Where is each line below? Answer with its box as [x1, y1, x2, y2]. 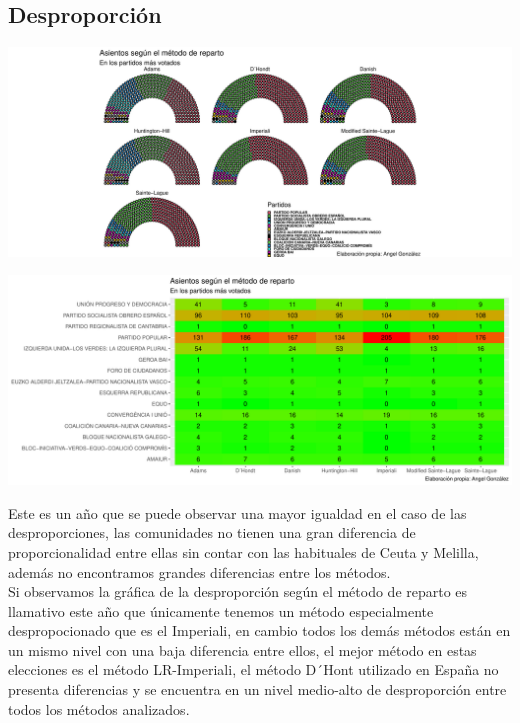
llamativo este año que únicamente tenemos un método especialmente [8, 600, 434, 621]
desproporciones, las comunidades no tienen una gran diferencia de [8, 522, 416, 543]
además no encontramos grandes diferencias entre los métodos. [8, 561, 391, 582]
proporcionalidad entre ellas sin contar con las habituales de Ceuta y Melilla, [8, 541, 479, 562]
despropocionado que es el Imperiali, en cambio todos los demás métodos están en [8, 620, 511, 641]
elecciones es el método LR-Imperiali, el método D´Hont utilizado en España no [8, 659, 499, 680]
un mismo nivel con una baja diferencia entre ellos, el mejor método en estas [8, 639, 477, 660]
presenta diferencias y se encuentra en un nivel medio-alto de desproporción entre [8, 679, 507, 700]
